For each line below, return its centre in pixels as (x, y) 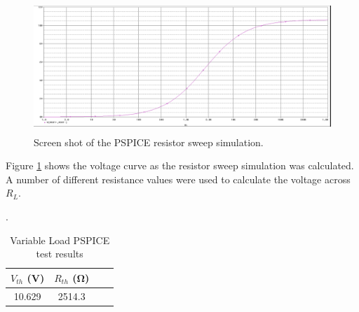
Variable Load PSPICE (60, 240)
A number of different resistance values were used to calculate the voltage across (178, 179)
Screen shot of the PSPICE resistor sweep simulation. (149, 142)
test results (60, 254)
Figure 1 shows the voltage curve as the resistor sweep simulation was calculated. (180, 165)
